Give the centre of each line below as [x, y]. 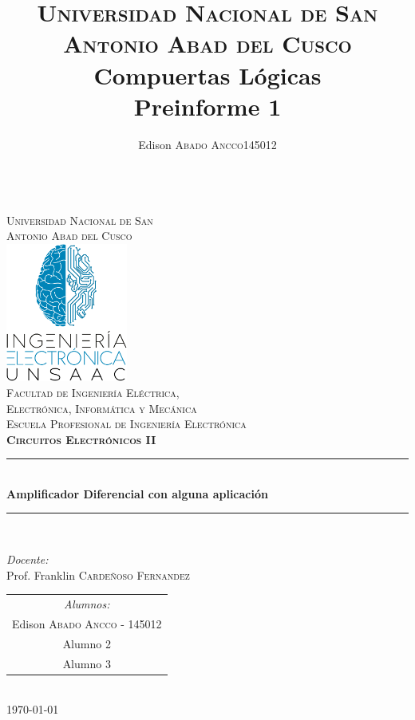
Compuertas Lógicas [207, 75]
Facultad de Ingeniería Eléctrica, [93, 392]
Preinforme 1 [207, 106]
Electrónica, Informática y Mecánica [102, 408]
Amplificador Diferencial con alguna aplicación [137, 493]
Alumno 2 [87, 643]
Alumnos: [87, 604]
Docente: [28, 559]
